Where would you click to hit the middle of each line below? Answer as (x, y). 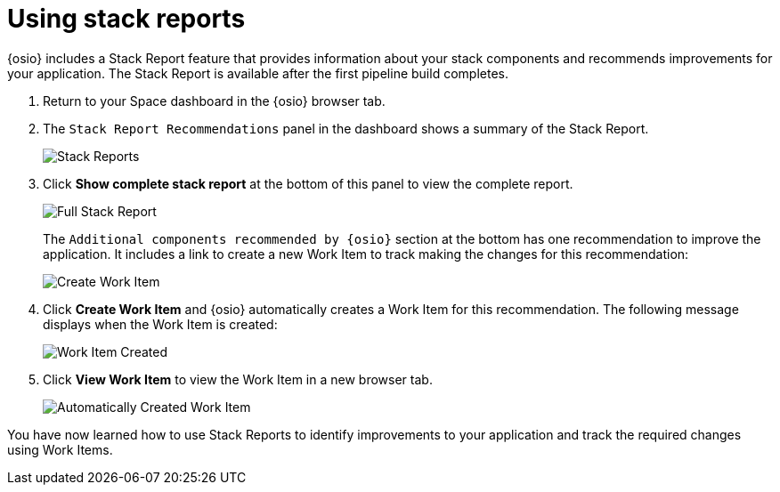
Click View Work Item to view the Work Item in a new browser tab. (238, 379)
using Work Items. (60, 449)
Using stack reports (126, 19)
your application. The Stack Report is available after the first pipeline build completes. (258, 73)
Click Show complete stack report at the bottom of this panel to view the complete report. (308, 183)
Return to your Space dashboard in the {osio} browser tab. (214, 101)
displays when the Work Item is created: (160, 324)
